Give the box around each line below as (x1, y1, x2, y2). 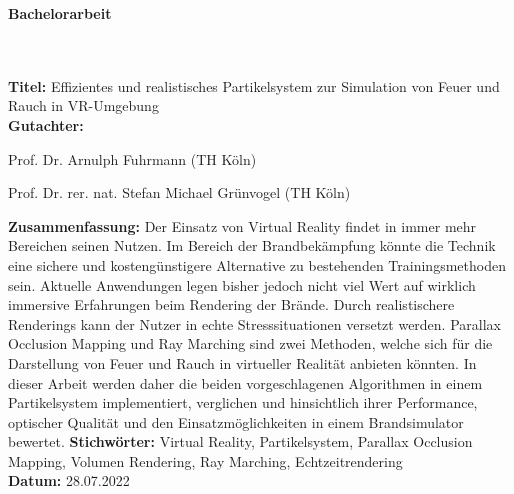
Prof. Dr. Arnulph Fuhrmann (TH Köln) (8, 148, 257, 169)
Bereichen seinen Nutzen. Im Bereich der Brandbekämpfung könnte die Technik (8, 235, 496, 256)
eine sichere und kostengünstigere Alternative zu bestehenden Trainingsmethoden (8, 254, 506, 275)
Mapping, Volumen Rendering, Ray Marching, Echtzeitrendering (8, 450, 403, 471)
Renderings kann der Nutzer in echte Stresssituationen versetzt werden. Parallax (8, 313, 501, 334)
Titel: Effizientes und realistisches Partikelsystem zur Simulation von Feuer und (8, 75, 500, 96)
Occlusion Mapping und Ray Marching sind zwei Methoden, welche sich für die (8, 333, 493, 354)
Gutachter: (8, 114, 84, 135)
